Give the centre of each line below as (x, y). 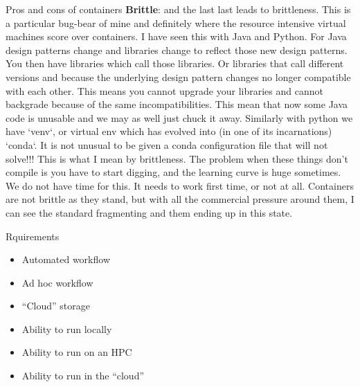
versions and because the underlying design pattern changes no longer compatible (178, 76)
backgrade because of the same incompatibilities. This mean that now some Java (177, 104)
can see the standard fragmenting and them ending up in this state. (149, 212)
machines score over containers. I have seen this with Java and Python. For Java (176, 36)
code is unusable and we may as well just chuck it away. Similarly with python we (179, 117)
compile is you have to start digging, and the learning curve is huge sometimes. (173, 172)
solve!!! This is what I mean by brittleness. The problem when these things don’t (177, 158)
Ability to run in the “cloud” (83, 376)
